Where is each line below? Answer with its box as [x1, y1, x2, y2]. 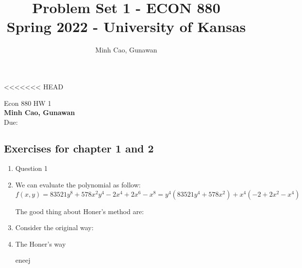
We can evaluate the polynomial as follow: [15, 180, 141, 190]
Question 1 [15, 163, 48, 173]
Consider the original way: [15, 222, 94, 233]
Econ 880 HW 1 [4, 98, 51, 108]
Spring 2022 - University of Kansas [6, 17, 246, 36]
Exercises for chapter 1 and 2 [4, 140, 154, 155]
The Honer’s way [15, 238, 66, 249]
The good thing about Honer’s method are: [15, 206, 144, 216]
